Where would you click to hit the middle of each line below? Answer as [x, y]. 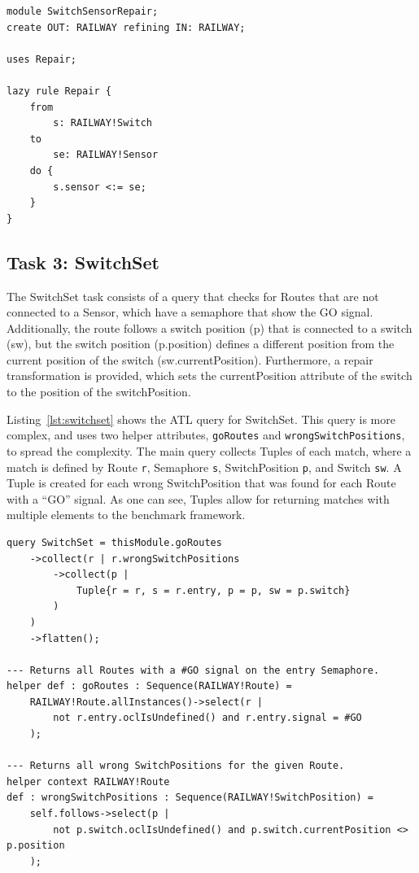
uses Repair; [41, 59]
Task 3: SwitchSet [83, 262]
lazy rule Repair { [59, 91]
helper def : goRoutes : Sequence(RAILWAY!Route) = [149, 686]
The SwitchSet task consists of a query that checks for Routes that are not [193, 296]
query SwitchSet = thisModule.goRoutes [114, 542]
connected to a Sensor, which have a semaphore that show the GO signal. [190, 312]
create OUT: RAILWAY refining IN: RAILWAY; [126, 27]
